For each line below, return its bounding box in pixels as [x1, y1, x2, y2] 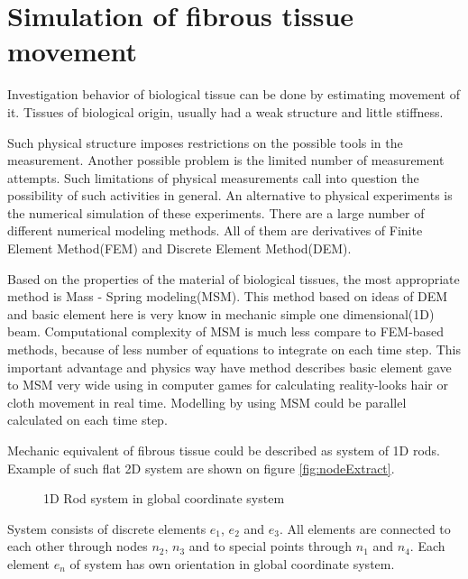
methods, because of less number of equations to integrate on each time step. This [7, 340, 462, 359]
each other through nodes [7, 537, 148, 556]
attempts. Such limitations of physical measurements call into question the [7, 168, 419, 187]
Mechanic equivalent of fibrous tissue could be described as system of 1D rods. [7, 441, 441, 459]
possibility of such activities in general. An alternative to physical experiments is [7, 186, 453, 205]
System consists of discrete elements [7, 519, 206, 538]
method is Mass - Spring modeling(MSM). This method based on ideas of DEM [7, 287, 448, 306]
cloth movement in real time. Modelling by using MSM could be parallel [7, 392, 407, 411]
